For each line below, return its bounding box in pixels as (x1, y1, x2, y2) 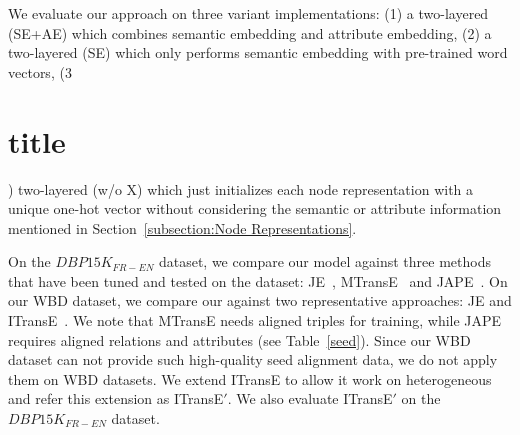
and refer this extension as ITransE (8, 388, 224, 409)
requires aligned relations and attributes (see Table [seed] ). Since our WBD (8, 329, 471, 350)
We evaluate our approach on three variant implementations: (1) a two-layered (8, 3, 489, 23)
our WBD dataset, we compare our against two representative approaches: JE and (8, 290, 512, 311)
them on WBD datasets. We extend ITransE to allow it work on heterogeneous (8, 368, 492, 389)
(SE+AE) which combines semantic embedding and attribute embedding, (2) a (8, 22, 492, 43)
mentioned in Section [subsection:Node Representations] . (8, 217, 357, 238)
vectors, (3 (8, 61, 72, 82)
